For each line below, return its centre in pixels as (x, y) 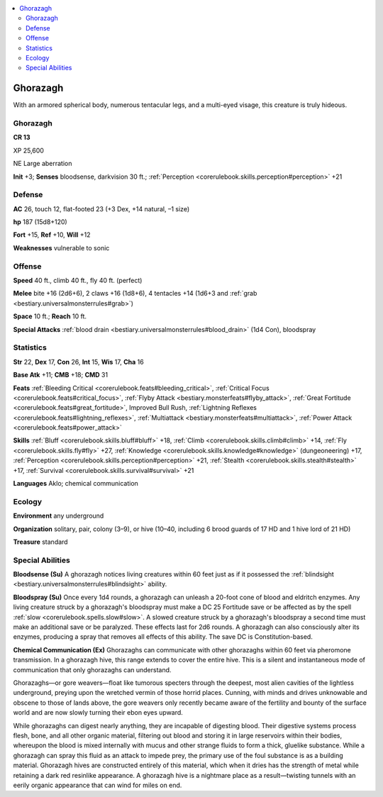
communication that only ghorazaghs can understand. (92, 669)
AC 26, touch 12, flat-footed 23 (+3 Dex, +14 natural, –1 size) (101, 208)
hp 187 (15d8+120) (40, 222)
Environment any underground (59, 516)
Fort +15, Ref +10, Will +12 (52, 235)
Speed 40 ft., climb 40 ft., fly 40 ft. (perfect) (78, 281)
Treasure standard (40, 542)
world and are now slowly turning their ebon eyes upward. (98, 713)
